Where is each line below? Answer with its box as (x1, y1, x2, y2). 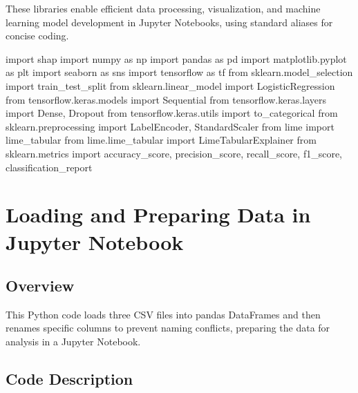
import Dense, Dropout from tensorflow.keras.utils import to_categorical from (6, 106, 338, 120)
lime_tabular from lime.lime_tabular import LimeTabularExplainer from (6, 133, 317, 147)
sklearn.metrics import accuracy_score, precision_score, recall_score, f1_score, (6, 146, 342, 160)
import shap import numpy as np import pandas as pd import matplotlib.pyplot (6, 51, 347, 66)
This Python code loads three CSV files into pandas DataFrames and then (6, 307, 321, 321)
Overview (6, 275, 75, 296)
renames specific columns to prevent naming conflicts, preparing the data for (6, 320, 330, 335)
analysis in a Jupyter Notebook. (6, 334, 141, 349)
